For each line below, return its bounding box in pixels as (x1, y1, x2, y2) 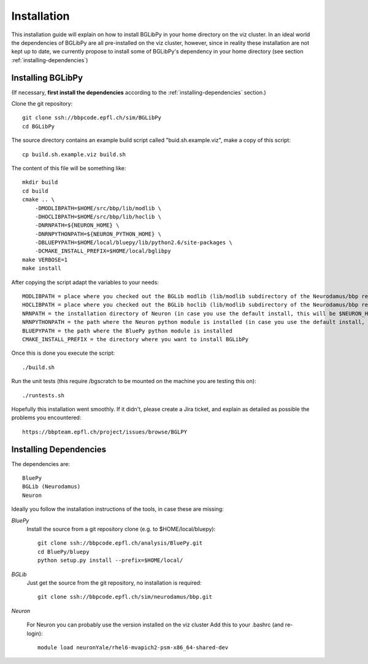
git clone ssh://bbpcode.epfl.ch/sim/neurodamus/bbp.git (37, 593, 213, 601)
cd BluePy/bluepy (37, 548, 90, 555)
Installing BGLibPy (11, 73, 83, 83)
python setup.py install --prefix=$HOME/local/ (37, 557, 183, 564)
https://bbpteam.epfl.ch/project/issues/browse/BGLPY (22, 428, 187, 435)
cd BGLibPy (22, 123, 55, 130)
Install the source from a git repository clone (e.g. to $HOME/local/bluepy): (26, 525, 216, 532)
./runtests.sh (22, 392, 64, 399)
